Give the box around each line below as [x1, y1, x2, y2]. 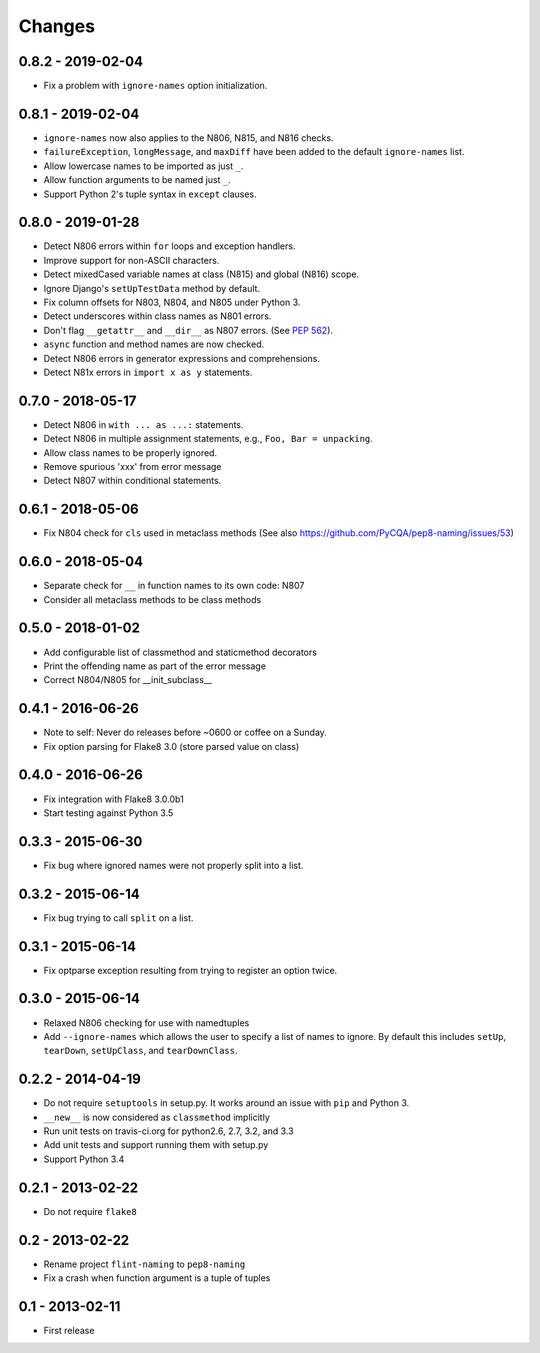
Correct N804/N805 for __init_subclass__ [43, 674, 212, 686]
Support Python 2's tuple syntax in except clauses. [43, 188, 257, 200]
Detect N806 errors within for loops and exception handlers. [43, 240, 296, 252]
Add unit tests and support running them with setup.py [43, 1139, 269, 1151]
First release [43, 1324, 95, 1336]
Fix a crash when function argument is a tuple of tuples [43, 1271, 271, 1284]
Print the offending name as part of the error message [43, 660, 267, 672]
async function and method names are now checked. [43, 338, 265, 350]
